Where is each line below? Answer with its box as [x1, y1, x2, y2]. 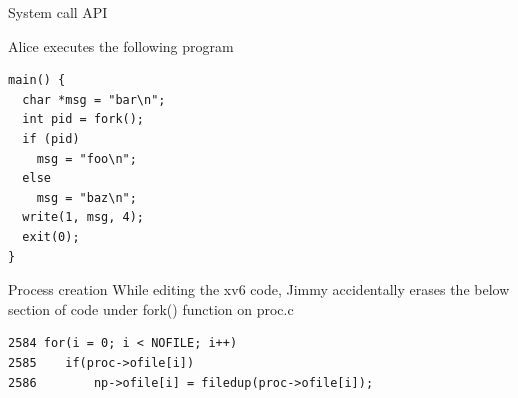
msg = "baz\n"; [36, 190, 137, 205]
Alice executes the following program [8, 35, 234, 56]
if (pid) [22, 131, 80, 146]
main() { [8, 73, 66, 88]
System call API [8, 2, 108, 22]
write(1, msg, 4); [22, 210, 145, 225]
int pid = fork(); [22, 112, 145, 127]
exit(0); [22, 229, 80, 244]
